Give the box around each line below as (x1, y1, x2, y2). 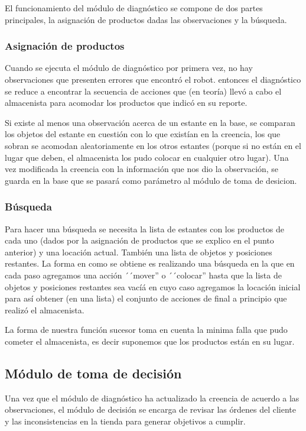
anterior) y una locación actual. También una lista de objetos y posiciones (5, 245, 272, 258)
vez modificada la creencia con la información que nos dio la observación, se (5, 163, 279, 175)
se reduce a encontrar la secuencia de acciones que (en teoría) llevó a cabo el (5, 85, 282, 97)
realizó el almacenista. (5, 303, 84, 316)
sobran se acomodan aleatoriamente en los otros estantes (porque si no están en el (5, 139, 301, 151)
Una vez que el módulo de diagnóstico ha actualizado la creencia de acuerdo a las (5, 391, 300, 404)
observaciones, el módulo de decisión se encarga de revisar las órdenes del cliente (5, 403, 296, 416)
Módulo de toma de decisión (5, 364, 182, 382)
